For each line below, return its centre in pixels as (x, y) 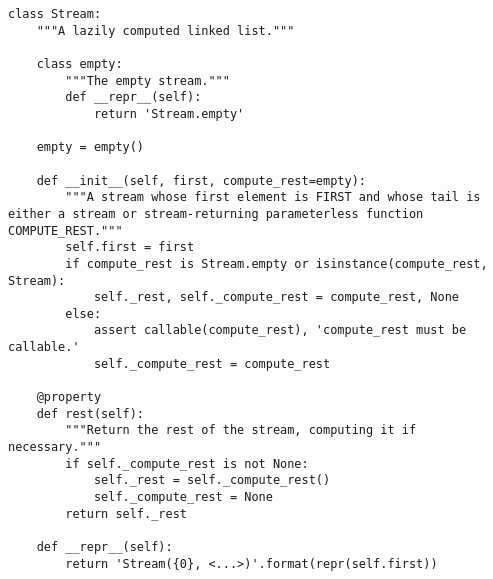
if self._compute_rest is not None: (187, 463)
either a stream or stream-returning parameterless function (216, 213)
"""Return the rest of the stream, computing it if (241, 430)
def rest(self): (90, 413)
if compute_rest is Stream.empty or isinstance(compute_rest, (276, 263)
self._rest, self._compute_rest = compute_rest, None (276, 297)
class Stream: (55, 14)
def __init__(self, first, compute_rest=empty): (201, 180)
